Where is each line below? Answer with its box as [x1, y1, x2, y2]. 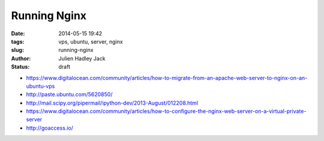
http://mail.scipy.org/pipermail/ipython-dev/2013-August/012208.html [26, 99, 198, 106]
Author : [11, 54, 31, 62]
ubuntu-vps [26, 82, 55, 90]
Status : [11, 63, 30, 70]
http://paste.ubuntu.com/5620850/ [26, 91, 113, 98]
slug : [11, 47, 24, 54]
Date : [11, 30, 25, 37]
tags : [11, 38, 25, 45]
